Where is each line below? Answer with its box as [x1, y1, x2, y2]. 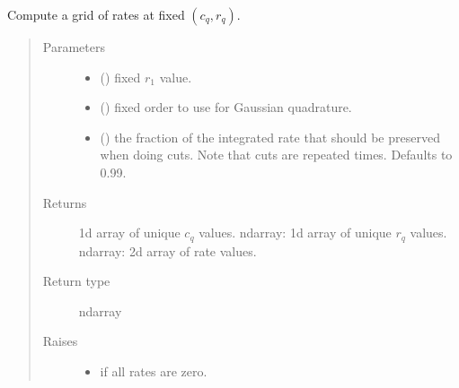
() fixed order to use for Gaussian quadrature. [100, 98, 352, 116]
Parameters [42, 38, 105, 56]
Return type [42, 272, 110, 290]
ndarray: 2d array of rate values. [78, 241, 257, 260]
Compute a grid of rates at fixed [7, 5, 185, 23]
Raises [42, 332, 78, 350]
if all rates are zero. [100, 361, 207, 380]
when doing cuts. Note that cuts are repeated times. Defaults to [100, 145, 453, 164]
